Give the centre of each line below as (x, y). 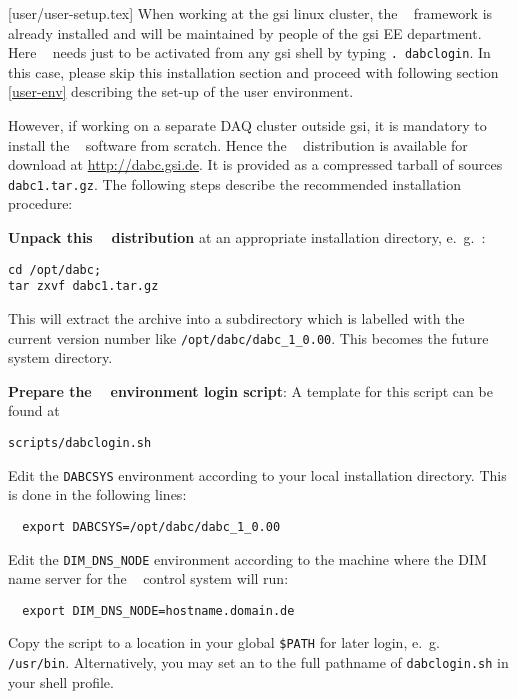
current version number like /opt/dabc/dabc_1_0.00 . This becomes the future (248, 337)
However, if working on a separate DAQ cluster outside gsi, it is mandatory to (247, 125)
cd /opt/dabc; (55, 269)
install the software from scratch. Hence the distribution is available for (238, 144)
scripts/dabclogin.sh (80, 443)
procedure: (40, 203)
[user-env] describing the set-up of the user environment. (181, 91)
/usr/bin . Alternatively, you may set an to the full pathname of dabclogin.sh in (258, 662)
